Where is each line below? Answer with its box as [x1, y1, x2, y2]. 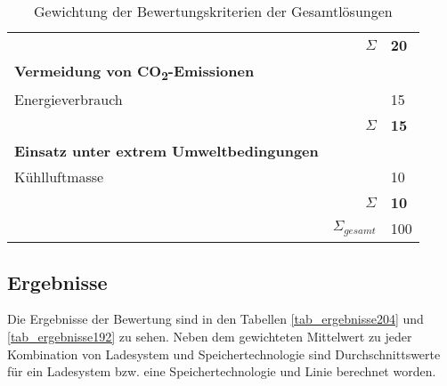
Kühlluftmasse [14, 166, 104, 188]
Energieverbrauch [14, 89, 123, 110]
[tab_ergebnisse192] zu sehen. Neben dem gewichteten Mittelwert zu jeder [7, 326, 412, 345]
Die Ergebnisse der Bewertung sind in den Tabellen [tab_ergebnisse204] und [7, 310, 424, 328]
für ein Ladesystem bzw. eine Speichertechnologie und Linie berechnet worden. [7, 362, 436, 381]
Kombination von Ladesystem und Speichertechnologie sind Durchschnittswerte [7, 344, 441, 363]
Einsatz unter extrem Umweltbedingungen [14, 141, 319, 162]
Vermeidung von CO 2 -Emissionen [14, 60, 255, 84]
